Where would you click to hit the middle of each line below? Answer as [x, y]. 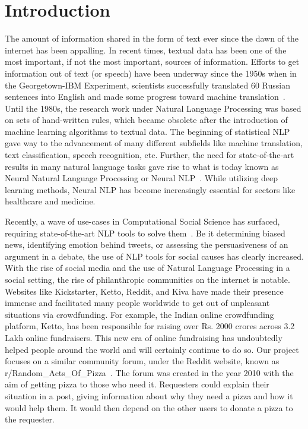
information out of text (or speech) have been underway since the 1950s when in [151, 73]
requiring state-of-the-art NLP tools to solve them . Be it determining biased [145, 233]
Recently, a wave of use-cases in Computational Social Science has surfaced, [142, 221]
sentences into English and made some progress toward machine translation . [145, 97]
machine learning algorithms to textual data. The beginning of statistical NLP [147, 131]
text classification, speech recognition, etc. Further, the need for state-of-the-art [150, 155]
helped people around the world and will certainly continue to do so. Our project [152, 349]
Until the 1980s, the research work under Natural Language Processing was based [153, 108]
